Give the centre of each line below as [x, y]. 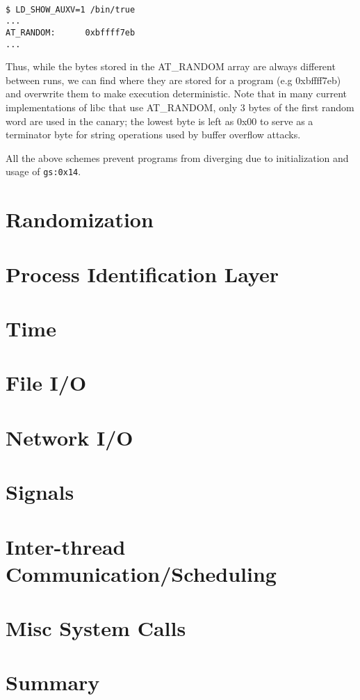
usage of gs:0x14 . [43, 171]
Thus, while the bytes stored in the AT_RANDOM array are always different [171, 66]
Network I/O [69, 437]
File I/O [46, 383]
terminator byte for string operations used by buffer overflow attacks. [153, 135]
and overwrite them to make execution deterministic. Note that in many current [177, 93]
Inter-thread [66, 546]
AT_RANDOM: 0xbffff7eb [71, 32]
